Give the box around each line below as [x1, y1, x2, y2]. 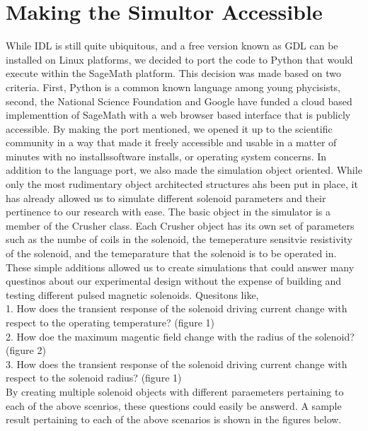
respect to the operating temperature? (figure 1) [6, 315, 215, 329]
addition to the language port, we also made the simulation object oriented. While [6, 163, 362, 177]
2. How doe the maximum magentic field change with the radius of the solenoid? [6, 329, 355, 343]
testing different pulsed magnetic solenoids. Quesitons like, [6, 287, 259, 302]
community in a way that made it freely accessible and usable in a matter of [6, 135, 337, 150]
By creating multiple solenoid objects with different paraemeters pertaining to [6, 384, 344, 398]
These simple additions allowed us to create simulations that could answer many [6, 259, 355, 274]
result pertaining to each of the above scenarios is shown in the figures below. [6, 412, 342, 427]
